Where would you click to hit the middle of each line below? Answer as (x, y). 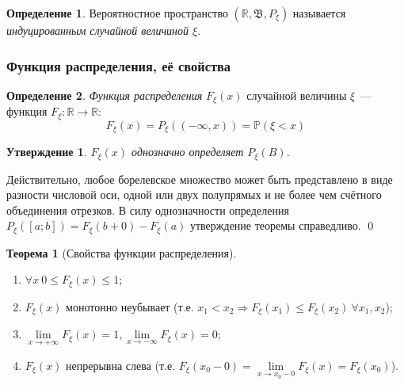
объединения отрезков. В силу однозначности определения (148, 210)
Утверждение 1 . (47, 152)
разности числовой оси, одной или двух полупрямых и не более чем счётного (194, 194)
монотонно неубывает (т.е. (130, 306)
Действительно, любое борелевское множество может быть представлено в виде (200, 179)
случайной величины (297, 95)
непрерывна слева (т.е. (121, 365)
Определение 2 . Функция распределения (105, 95)
